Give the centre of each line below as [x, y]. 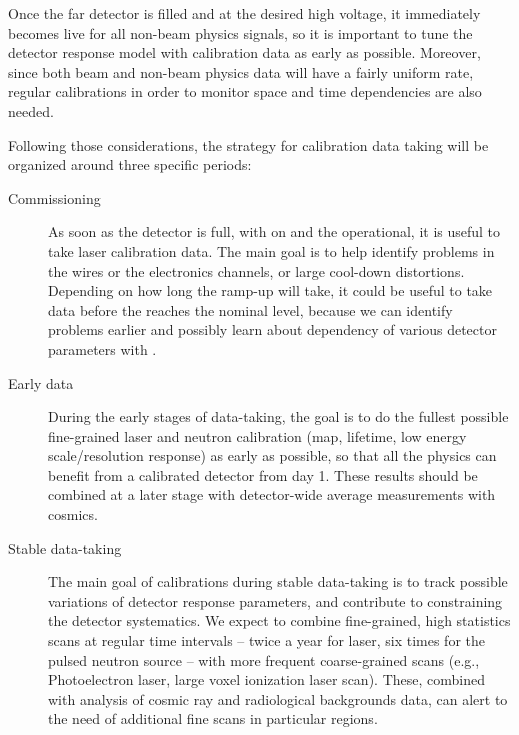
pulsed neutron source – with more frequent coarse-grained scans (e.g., [264, 659]
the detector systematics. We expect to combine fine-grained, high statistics [279, 620]
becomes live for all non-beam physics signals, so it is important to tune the [240, 32]
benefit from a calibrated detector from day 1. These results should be [263, 474]
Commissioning [54, 197]
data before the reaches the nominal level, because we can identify [250, 309]
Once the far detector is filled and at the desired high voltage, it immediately [244, 13]
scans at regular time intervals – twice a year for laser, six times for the [266, 640]
